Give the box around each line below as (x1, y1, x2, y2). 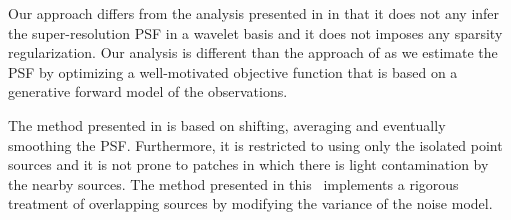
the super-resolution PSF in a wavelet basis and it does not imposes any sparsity (8, 22, 503, 43)
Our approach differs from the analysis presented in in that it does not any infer (8, 3, 500, 23)
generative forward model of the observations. (8, 81, 288, 102)
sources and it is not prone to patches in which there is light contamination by (8, 154, 489, 175)
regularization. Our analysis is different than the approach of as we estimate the (8, 42, 498, 63)
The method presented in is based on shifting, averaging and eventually (8, 114, 446, 135)
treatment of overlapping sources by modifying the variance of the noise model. (8, 193, 493, 214)
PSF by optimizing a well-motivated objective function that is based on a (8, 61, 458, 82)
